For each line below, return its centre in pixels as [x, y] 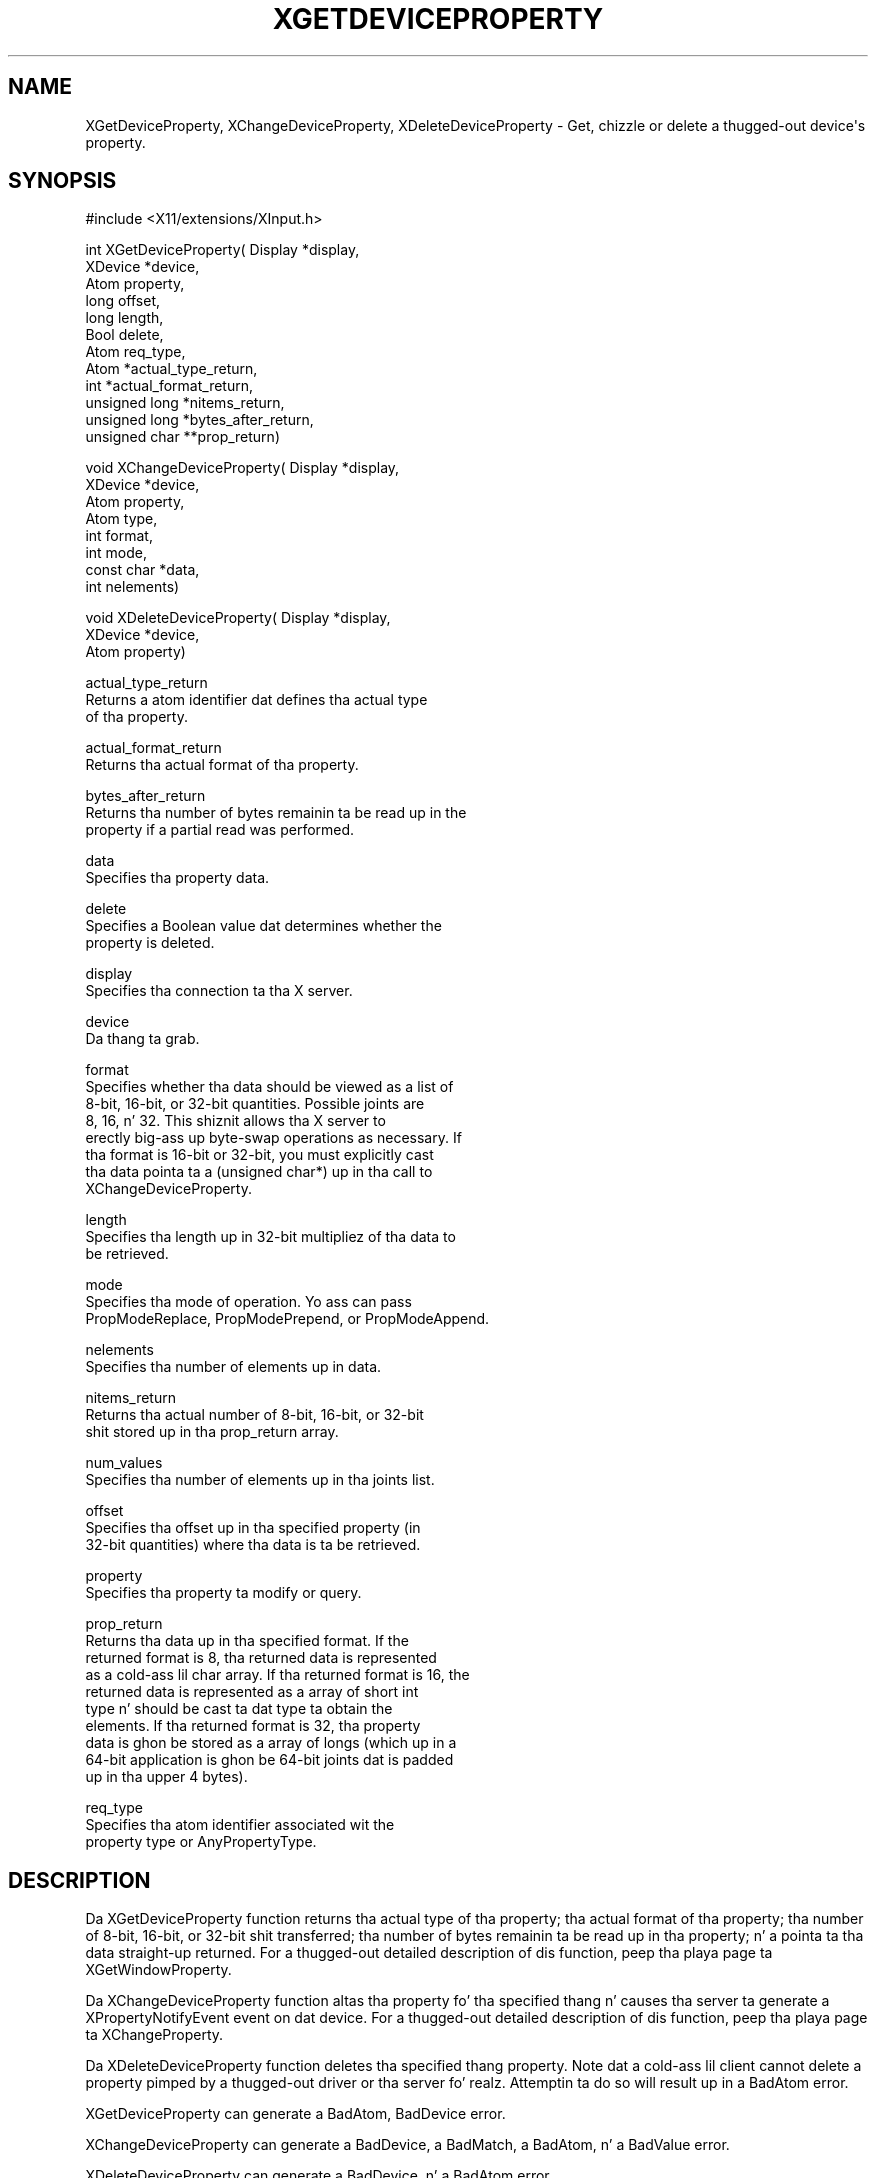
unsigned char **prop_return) [182, 437]
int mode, [116, 553]
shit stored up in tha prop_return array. [212, 1432]
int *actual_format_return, [169, 386]
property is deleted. [150, 943]
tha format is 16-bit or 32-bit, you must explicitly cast [259, 1155]
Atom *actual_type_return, [171, 369]
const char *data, [142, 570]
